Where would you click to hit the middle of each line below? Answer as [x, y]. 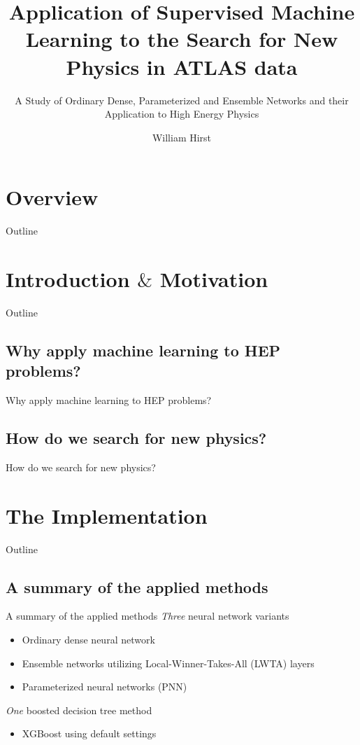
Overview [52, 197]
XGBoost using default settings [89, 733]
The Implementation [107, 515]
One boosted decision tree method [79, 710]
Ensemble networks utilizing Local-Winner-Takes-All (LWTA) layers [168, 663]
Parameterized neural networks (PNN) [105, 687]
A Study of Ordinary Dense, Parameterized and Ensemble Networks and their [182, 100]
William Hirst [182, 137]
